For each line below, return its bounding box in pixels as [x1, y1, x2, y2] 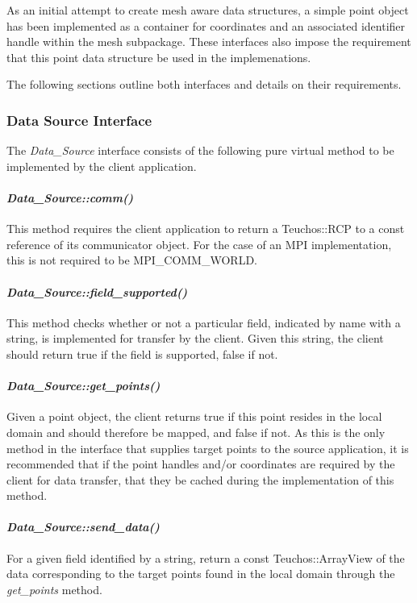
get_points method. [6, 580, 102, 597]
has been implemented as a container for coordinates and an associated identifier [6, 17, 406, 34]
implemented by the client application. [6, 157, 197, 174]
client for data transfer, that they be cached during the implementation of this [6, 471, 394, 488]
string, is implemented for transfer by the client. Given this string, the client [6, 330, 384, 347]
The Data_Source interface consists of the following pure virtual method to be [6, 142, 394, 159]
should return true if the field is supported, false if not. [6, 345, 278, 362]
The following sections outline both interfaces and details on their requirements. [6, 76, 402, 93]
